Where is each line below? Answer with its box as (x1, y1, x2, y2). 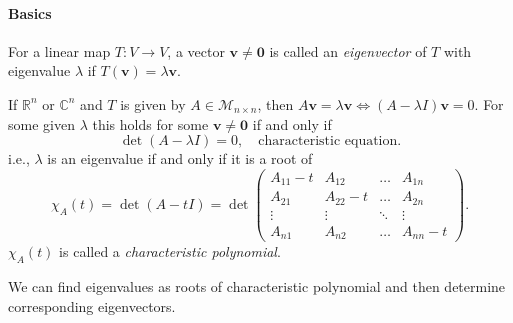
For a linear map (8, 40, 111, 61)
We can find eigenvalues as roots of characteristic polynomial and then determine (8, 276, 506, 297)
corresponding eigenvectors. (8, 295, 176, 316)
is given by (120, 93, 186, 114)
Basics (8, 2, 52, 23)
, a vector (167, 40, 225, 61)
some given (8, 113, 75, 134)
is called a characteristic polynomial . (59, 241, 281, 262)
